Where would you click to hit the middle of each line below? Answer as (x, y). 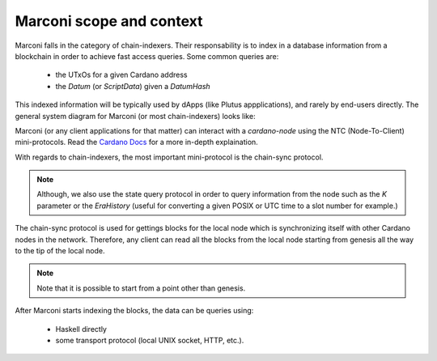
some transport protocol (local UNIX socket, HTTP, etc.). (150, 340)
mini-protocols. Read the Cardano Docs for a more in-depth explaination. (136, 142)
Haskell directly (81, 329)
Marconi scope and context (109, 21)
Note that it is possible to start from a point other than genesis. (141, 288)
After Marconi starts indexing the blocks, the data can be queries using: (134, 311)
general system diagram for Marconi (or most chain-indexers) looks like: (135, 116)
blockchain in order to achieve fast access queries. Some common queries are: (147, 56)
